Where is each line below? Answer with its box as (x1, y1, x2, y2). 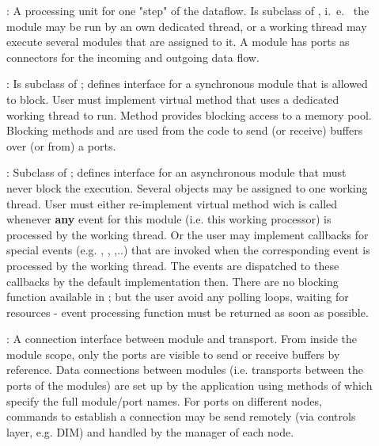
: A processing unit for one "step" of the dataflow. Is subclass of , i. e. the (6, 2, 370, 18)
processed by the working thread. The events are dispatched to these (6, 257, 339, 273)
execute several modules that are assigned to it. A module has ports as (6, 33, 350, 50)
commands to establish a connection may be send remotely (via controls (6, 408, 356, 425)
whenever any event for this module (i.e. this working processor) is (6, 211, 332, 227)
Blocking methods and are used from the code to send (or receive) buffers (6, 122, 363, 139)
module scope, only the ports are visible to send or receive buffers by (6, 345, 340, 362)
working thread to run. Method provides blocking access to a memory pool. (6, 106, 372, 123)
